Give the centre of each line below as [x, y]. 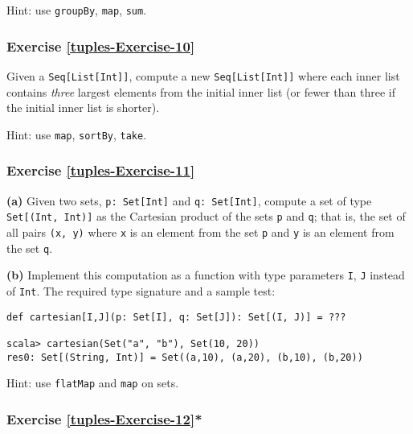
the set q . [30, 248]
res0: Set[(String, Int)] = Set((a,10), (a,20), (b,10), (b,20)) [185, 357]
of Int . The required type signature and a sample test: [141, 290]
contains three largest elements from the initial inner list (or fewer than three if [201, 91]
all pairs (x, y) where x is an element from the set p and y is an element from [200, 231]
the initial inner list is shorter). [83, 107]
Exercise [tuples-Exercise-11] [101, 170]
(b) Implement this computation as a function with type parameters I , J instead [206, 275]
